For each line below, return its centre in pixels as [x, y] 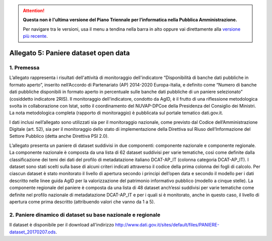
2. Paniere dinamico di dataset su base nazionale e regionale [85, 215]
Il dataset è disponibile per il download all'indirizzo [62, 225]
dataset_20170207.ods [32, 232]
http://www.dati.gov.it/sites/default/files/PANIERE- [167, 225]
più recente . [35, 36]
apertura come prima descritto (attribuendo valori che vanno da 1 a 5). [82, 202]
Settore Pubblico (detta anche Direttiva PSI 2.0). [59, 136]
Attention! [34, 11]
